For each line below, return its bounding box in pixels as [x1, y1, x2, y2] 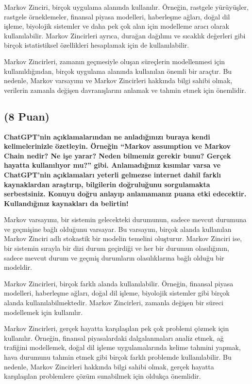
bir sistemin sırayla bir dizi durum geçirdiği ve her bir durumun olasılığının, [4, 243, 229, 253]
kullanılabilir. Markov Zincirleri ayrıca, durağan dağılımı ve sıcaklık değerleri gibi [4, 30, 246, 40]
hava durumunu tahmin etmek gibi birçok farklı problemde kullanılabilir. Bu [4, 352, 232, 362]
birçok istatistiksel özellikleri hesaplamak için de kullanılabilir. [4, 40, 189, 50]
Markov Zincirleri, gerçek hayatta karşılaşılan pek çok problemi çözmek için [4, 323, 229, 333]
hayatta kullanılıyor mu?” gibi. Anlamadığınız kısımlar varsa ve [4, 160, 221, 170]
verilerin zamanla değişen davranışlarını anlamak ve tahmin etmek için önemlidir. [4, 85, 246, 95]
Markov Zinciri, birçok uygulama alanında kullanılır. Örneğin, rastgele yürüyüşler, [4, 2, 249, 12]
